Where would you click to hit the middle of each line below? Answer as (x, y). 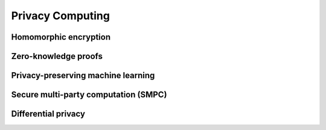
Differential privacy (48, 114)
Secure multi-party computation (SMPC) (89, 95)
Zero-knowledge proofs (57, 56)
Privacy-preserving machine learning (83, 76)
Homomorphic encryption (61, 37)
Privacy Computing (60, 16)
